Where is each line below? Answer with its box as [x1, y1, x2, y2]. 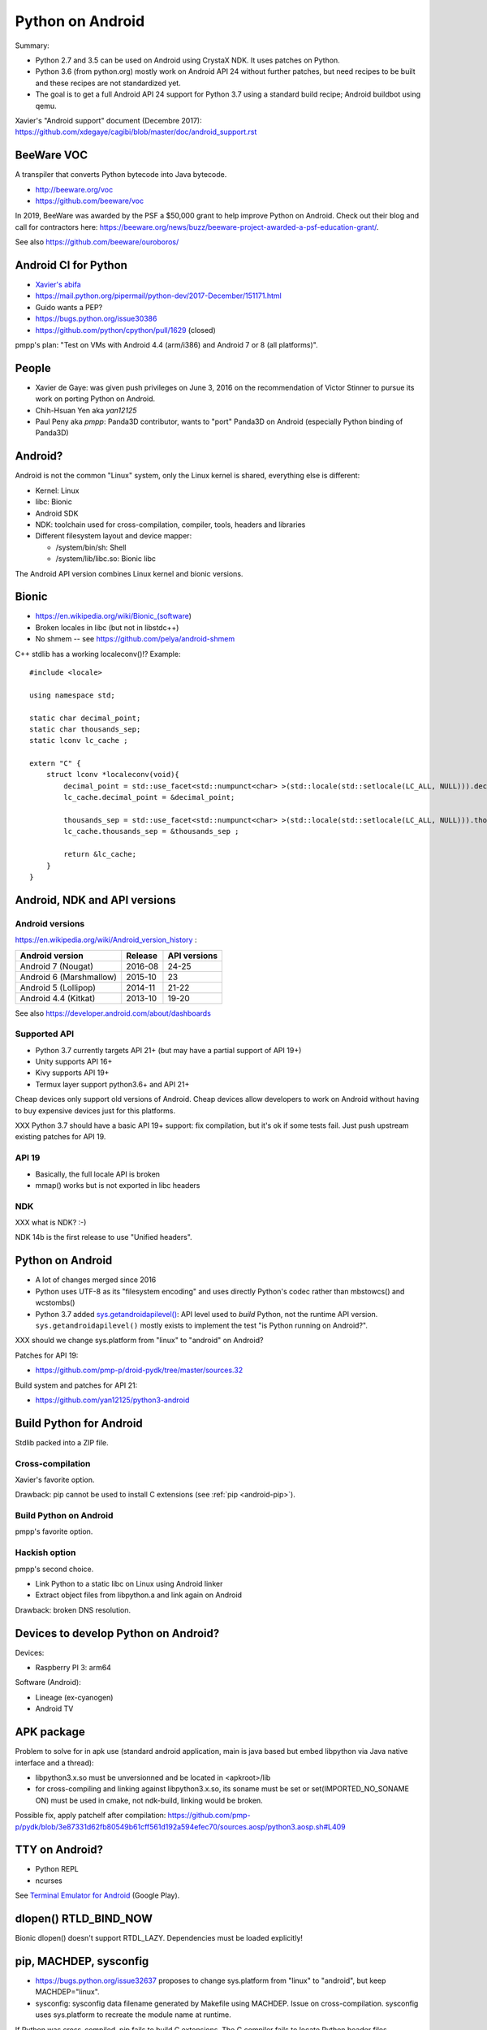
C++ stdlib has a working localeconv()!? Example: [15, 649, 181, 659]
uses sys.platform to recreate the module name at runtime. [35, 2010, 231, 2019]
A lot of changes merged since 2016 [35, 1275, 157, 1285]
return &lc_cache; [63, 849, 137, 859]
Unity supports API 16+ [35, 1056, 113, 1067]
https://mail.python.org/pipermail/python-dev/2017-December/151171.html [35, 291, 282, 300]
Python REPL [35, 1864, 79, 1874]
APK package [15, 1726, 85, 1739]
